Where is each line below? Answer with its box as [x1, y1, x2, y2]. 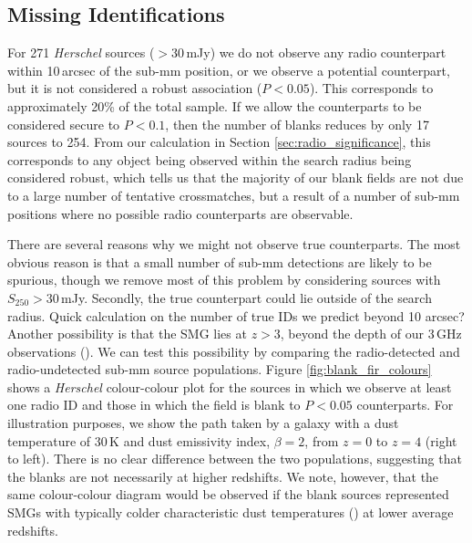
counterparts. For [356, 395, 454, 414]
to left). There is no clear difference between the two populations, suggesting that [7, 449, 462, 468]
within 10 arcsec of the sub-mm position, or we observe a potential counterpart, [7, 60, 450, 79]
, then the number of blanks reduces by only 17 [165, 114, 429, 133]
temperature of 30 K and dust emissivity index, [7, 431, 271, 450]
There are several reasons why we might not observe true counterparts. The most [7, 235, 461, 254]
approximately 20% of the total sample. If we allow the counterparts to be [7, 96, 422, 115]
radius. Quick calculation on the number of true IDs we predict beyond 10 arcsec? [7, 306, 465, 325]
